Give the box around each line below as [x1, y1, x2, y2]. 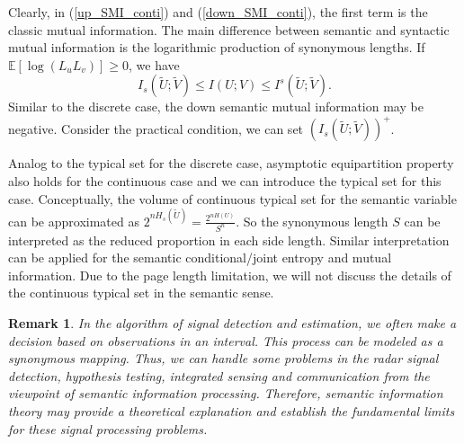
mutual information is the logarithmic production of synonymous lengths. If [8, 38, 425, 57]
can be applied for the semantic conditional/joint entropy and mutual [8, 248, 392, 267]
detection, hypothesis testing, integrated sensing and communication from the [8, 366, 430, 385]
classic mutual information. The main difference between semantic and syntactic [8, 20, 450, 39]
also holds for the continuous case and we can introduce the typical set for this [8, 172, 442, 191]
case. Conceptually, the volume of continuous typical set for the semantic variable [8, 189, 457, 208]
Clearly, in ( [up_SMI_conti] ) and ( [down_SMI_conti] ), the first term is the [8, 3, 428, 21]
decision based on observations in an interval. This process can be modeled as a [8, 331, 443, 350]
